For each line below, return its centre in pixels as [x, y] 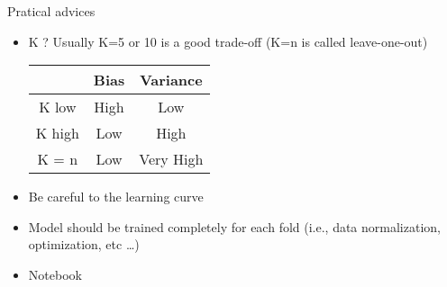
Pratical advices [51, 11]
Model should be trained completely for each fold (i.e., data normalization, [234, 226]
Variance [171, 80]
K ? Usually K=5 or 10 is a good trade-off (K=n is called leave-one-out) [228, 41]
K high [57, 133]
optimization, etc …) [84, 244]
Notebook [55, 274]
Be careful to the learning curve [116, 197]
